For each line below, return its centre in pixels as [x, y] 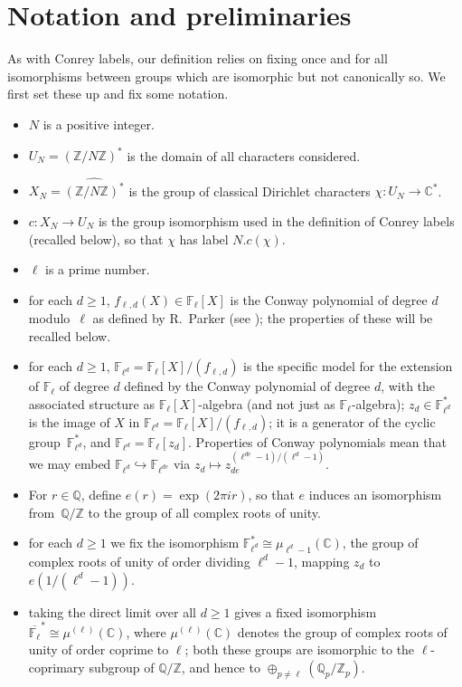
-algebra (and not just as [267, 403]
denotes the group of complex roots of [342, 631]
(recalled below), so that [96, 239]
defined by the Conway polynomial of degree [247, 386]
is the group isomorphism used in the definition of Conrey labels [276, 220]
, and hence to [221, 668]
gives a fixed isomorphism [306, 611]
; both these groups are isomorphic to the [300, 649]
